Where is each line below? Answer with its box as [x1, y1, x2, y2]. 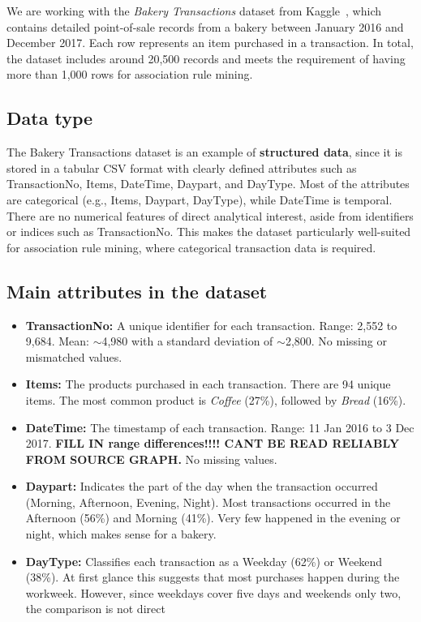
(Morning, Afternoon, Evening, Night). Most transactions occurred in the [25, 493, 391, 510]
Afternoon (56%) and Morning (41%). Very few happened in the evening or [25, 509, 401, 526]
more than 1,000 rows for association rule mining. [6, 66, 253, 83]
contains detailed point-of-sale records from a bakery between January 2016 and [6, 18, 404, 35]
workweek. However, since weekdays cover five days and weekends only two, [25, 584, 402, 601]
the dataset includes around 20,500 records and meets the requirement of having [6, 49, 406, 66]
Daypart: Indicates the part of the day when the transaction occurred [25, 478, 378, 495]
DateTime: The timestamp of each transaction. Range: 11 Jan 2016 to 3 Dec [25, 418, 415, 435]
